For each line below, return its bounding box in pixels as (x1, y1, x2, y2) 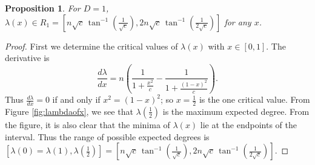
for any (224, 15, 251, 28)
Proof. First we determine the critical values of (5, 39, 178, 52)
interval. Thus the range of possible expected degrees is (5, 130, 210, 143)
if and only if (52, 93, 101, 106)
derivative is (5, 51, 50, 64)
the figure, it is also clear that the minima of (5, 118, 170, 131)
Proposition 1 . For (5, 2, 81, 14)
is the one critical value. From (199, 93, 310, 106)
